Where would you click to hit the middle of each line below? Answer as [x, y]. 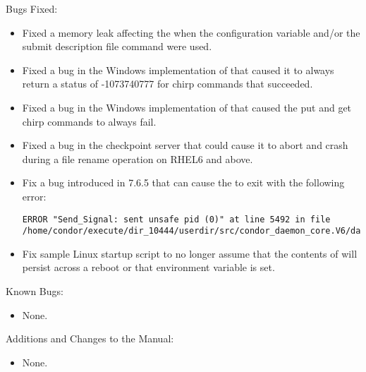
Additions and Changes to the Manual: [90, 338]
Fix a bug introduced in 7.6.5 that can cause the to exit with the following [183, 182]
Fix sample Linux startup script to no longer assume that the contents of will [190, 253]
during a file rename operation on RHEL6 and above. [138, 158]
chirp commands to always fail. [89, 121]
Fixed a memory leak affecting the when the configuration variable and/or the [191, 32]
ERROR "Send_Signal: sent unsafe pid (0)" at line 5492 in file [176, 219]
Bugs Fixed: [32, 8]
